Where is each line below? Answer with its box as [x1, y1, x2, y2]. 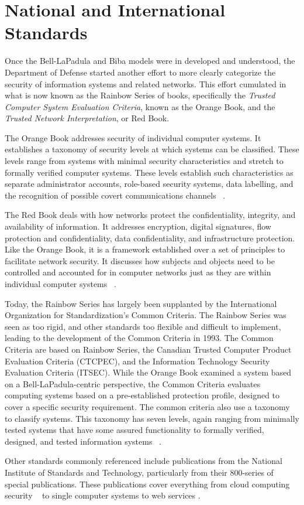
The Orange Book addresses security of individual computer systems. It [5, 131, 261, 144]
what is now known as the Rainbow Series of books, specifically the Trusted [5, 89, 275, 101]
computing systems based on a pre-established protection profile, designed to [5, 389, 280, 401]
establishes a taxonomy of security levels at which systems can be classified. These [5, 143, 299, 155]
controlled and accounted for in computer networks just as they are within [5, 266, 271, 278]
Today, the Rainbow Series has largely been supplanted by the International [5, 297, 277, 309]
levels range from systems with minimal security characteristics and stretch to [5, 155, 284, 167]
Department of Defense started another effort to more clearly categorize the [5, 66, 276, 78]
